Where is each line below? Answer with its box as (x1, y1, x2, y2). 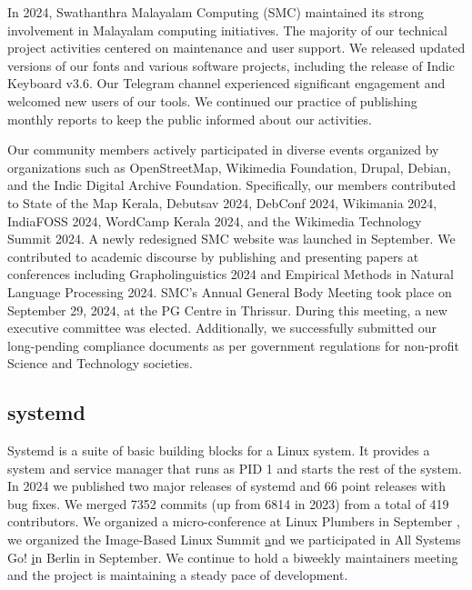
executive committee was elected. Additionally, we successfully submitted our (7, 318, 437, 337)
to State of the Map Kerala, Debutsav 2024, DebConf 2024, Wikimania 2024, (7, 193, 437, 212)
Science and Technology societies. (7, 354, 193, 373)
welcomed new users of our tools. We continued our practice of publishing (7, 91, 417, 110)
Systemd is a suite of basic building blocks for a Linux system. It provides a (7, 441, 430, 460)
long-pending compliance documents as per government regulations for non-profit (7, 335, 460, 355)
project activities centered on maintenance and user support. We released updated (7, 38, 466, 57)
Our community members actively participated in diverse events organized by (7, 140, 439, 159)
